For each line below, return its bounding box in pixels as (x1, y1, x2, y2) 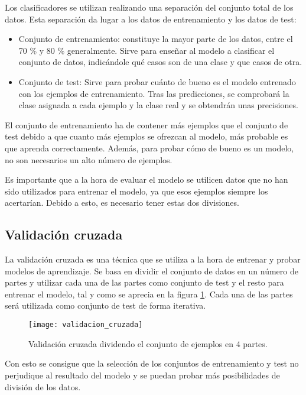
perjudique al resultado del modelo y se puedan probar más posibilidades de (5, 368, 280, 381)
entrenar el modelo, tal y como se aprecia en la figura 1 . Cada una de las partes (5, 287, 293, 300)
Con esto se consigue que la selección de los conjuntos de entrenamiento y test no (5, 357, 299, 370)
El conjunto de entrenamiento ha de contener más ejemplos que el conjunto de (5, 118, 288, 131)
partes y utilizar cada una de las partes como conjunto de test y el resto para (5, 276, 284, 289)
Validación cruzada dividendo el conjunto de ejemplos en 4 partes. (28, 337, 268, 349)
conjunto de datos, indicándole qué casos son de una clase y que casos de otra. (18, 56, 302, 68)
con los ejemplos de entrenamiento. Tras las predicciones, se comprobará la (18, 87, 289, 99)
